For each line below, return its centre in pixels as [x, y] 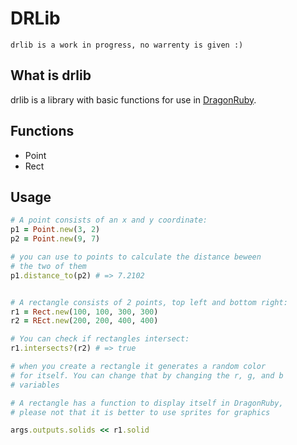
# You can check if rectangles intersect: [100, 339]
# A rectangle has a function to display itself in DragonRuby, [147, 403]
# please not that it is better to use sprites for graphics [140, 412]
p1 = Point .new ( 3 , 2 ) [55, 230]
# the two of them [48, 266]
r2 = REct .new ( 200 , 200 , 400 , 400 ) [84, 321]
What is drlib [51, 75]
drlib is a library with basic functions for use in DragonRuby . [133, 99]
